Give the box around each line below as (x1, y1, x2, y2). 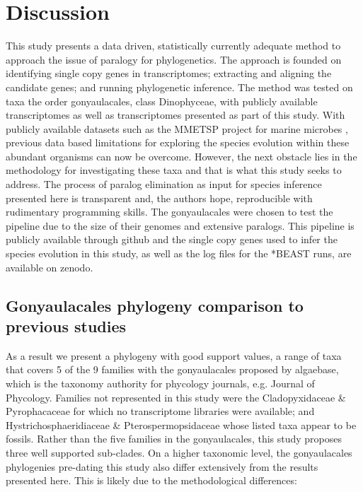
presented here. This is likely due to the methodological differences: (6, 473, 297, 488)
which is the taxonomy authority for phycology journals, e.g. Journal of (6, 376, 315, 390)
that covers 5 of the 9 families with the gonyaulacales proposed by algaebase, (6, 362, 339, 377)
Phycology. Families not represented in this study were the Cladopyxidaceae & (6, 389, 346, 404)
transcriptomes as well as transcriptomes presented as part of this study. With (6, 107, 345, 122)
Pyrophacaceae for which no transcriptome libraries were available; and (6, 404, 315, 418)
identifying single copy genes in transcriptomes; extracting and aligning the (6, 66, 332, 81)
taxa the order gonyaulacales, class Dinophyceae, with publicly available (6, 93, 318, 108)
